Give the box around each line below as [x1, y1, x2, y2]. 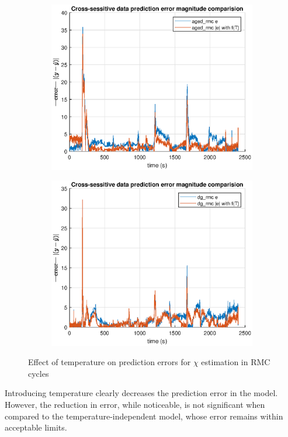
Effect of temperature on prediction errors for [28, 356, 191, 368]
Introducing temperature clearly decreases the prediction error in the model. [5, 387, 278, 399]
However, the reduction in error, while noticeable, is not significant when [5, 398, 265, 410]
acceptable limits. [5, 421, 67, 433]
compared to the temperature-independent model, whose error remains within [5, 410, 283, 422]
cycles [28, 367, 49, 379]
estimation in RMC [201, 356, 270, 368]
